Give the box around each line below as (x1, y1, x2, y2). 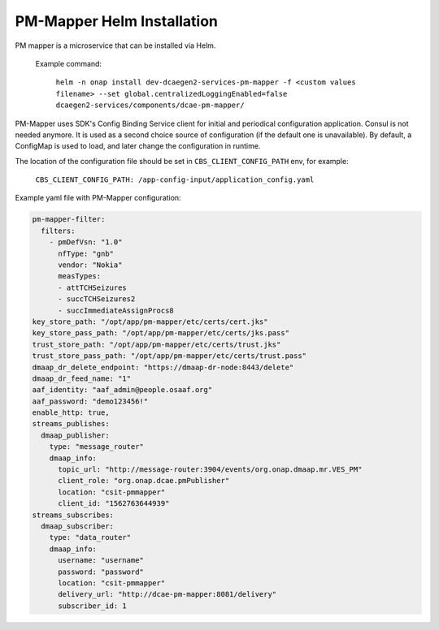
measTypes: (58, 272, 102, 281)
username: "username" (58, 556, 144, 565)
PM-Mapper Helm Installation (15, 12, 219, 30)
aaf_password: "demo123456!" (32, 396, 149, 406)
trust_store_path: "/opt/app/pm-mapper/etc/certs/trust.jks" (32, 339, 281, 349)
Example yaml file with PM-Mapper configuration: (15, 193, 182, 203)
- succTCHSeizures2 (58, 295, 136, 304)
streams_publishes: (32, 419, 110, 429)
